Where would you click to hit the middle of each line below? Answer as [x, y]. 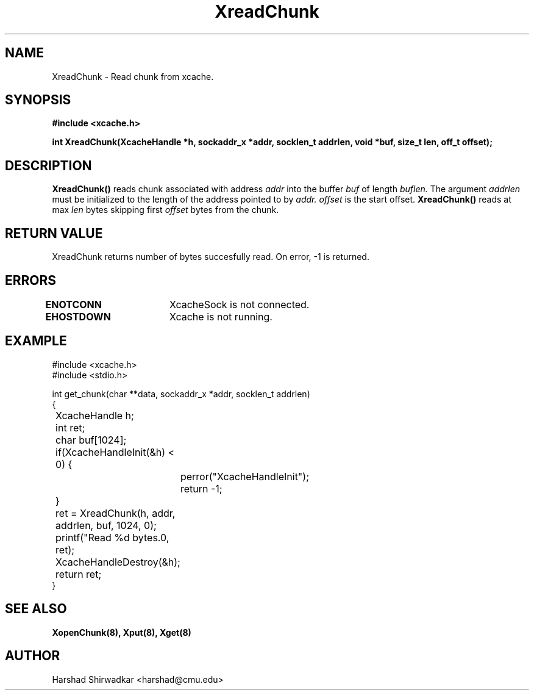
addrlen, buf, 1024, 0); [106, 525]
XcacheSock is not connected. [239, 304]
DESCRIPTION [48, 165]
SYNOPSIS [38, 100]
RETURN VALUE [54, 233]
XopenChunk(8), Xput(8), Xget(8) [122, 632]
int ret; [70, 427]
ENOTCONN [73, 304]
